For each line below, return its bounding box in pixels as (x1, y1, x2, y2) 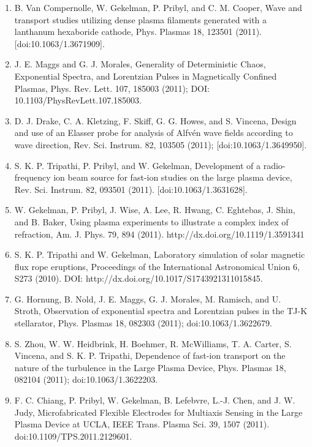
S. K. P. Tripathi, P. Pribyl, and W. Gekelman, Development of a (14, 159, 261, 171)
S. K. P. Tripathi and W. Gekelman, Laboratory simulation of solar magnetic (14, 248, 305, 261)
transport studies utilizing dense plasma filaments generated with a (14, 13, 267, 26)
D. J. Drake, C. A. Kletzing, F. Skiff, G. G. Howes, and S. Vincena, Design (14, 114, 297, 127)
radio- (263, 159, 286, 171)
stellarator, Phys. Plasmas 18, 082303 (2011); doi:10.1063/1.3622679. (14, 317, 272, 329)
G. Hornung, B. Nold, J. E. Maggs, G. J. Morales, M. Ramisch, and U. (14, 292, 281, 305)
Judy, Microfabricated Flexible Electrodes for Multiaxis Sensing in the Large (14, 405, 303, 418)
